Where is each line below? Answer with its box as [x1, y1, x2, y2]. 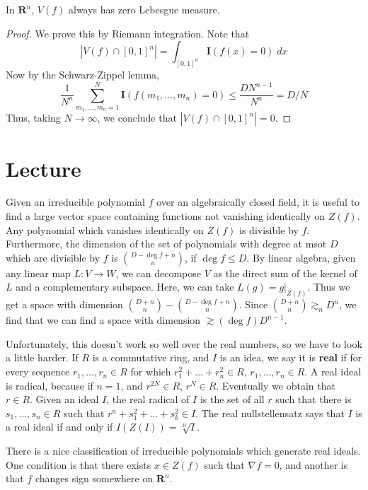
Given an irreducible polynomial [6, 194, 145, 209]
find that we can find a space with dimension [6, 313, 201, 327]
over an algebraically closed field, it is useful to [156, 194, 360, 209]
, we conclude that [97, 110, 177, 125]
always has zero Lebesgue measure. [69, 2, 220, 16]
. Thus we [307, 279, 350, 294]
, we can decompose [115, 265, 202, 280]
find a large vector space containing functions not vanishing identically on [6, 209, 326, 223]
